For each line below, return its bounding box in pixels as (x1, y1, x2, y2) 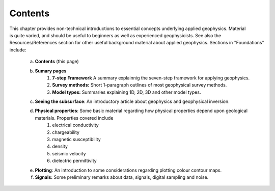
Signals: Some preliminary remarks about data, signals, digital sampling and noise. (35, 174, 209, 180)
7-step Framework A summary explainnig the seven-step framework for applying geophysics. (52, 74, 250, 81)
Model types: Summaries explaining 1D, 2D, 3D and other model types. (52, 89, 201, 95)
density (52, 143, 68, 150)
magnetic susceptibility (52, 137, 101, 143)
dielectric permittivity (52, 158, 97, 164)
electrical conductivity (52, 122, 99, 128)
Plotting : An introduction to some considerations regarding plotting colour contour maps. (35, 167, 222, 173)
